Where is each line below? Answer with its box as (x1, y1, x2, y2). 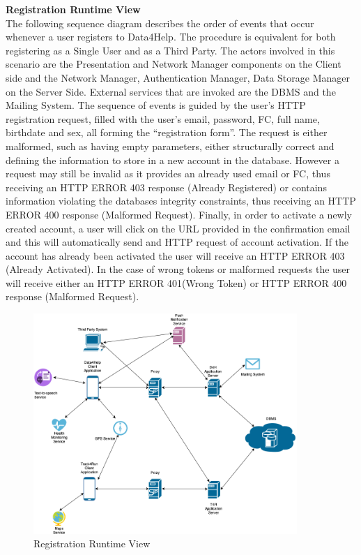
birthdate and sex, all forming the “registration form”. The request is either (6, 125, 328, 140)
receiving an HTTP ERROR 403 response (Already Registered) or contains (6, 179, 327, 194)
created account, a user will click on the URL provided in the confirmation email (6, 221, 351, 235)
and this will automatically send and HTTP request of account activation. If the (6, 235, 349, 249)
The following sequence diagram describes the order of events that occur (6, 15, 314, 30)
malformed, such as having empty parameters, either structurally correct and (6, 138, 335, 153)
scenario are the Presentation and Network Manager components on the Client (6, 57, 341, 71)
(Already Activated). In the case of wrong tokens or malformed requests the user (6, 262, 351, 276)
